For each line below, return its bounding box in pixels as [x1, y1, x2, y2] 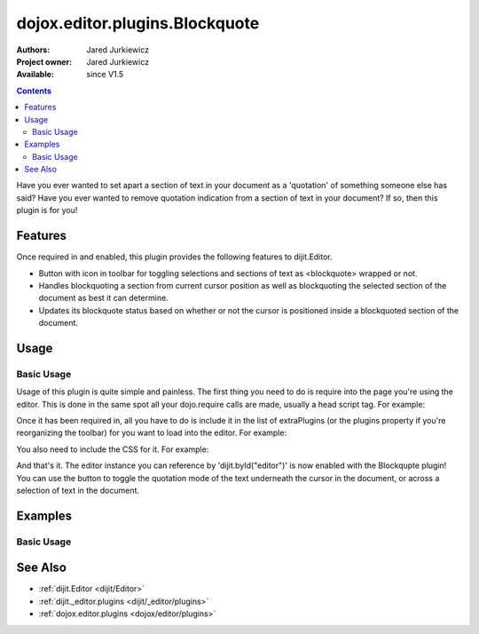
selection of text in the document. [16, 485, 140, 495]
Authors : [16, 44, 51, 55]
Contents [16, 85, 52, 96]
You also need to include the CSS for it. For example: [16, 444, 209, 455]
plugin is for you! [16, 205, 78, 216]
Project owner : [16, 56, 73, 67]
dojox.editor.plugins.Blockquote [16, 13, 260, 33]
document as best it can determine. [38, 293, 169, 304]
